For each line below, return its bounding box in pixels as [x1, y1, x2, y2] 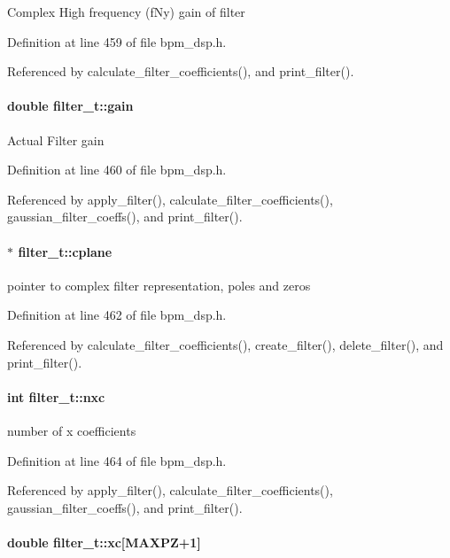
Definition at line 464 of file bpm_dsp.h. [7, 451, 227, 469]
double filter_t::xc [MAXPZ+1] [7, 532, 201, 551]
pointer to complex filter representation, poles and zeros [7, 275, 311, 294]
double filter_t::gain [7, 97, 134, 115]
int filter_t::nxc [7, 387, 105, 406]
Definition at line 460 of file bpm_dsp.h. [7, 160, 227, 179]
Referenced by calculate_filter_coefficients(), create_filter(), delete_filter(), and [7, 335, 444, 353]
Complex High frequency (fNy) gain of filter [7, 3, 245, 20]
